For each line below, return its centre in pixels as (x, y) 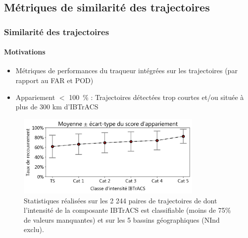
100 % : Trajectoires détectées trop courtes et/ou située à (156, 97)
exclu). (34, 229)
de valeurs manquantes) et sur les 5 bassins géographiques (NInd (122, 219)
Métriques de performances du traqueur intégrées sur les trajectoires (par (126, 71)
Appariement (35, 97)
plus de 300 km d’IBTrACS (57, 107)
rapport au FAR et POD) (54, 80)
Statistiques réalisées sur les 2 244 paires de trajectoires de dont (121, 200)
